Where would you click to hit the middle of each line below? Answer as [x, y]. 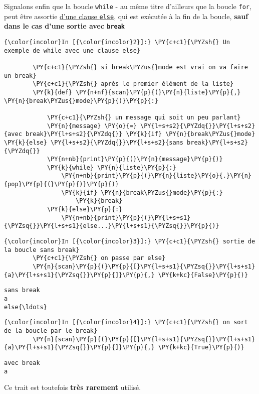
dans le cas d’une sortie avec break [65, 26]
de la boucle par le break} [51, 331]
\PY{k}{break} [99, 201]
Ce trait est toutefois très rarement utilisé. [73, 387]
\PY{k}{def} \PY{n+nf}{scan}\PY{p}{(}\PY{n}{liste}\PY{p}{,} [137, 92]
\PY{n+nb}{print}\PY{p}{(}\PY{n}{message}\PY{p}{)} [135, 159]
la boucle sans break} [42, 250]
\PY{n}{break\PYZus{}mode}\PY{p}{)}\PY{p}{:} [81, 101]
